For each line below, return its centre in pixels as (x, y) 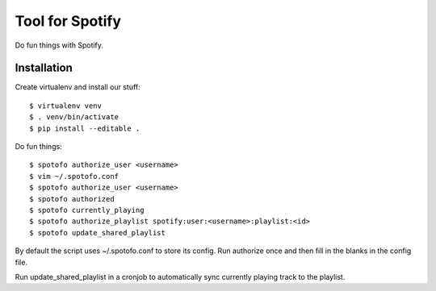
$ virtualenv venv (66, 106)
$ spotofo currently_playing (87, 210)
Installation (44, 68)
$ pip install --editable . (85, 128)
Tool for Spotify (68, 21)
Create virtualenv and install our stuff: (78, 87)
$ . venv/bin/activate (74, 117)
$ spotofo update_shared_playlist (97, 233)
